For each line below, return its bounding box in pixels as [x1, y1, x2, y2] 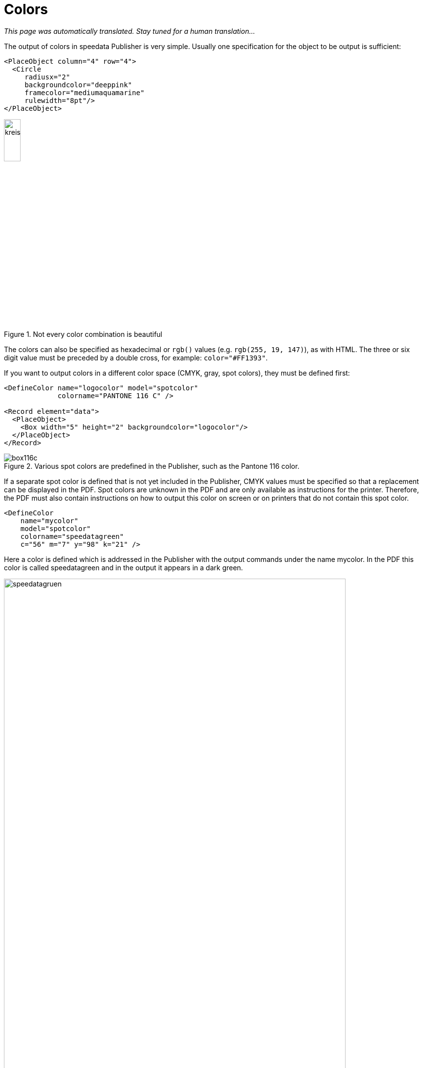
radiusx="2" [25, 73, 70, 81]
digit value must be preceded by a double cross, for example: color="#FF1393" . [4, 354, 268, 362]
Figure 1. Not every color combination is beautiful [4, 330, 162, 339]
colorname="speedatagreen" [20, 533, 124, 541]
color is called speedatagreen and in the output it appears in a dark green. [4, 563, 243, 572]
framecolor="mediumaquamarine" [25, 88, 145, 97]
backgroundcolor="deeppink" [25, 80, 132, 89]
